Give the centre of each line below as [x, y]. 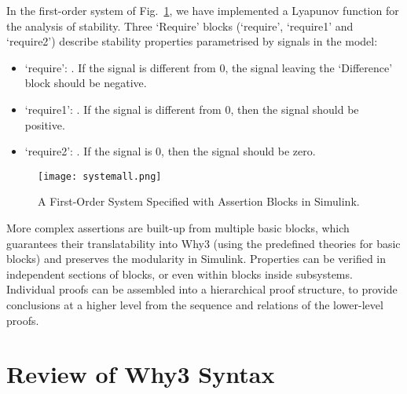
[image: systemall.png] [100, 176]
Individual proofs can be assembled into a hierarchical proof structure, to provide [202, 289]
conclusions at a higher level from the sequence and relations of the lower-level [195, 304]
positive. [45, 124]
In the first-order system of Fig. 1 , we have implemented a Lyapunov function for [203, 10]
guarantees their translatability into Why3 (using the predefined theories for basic [203, 243]
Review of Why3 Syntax [141, 374]
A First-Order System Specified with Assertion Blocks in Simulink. [199, 201]
